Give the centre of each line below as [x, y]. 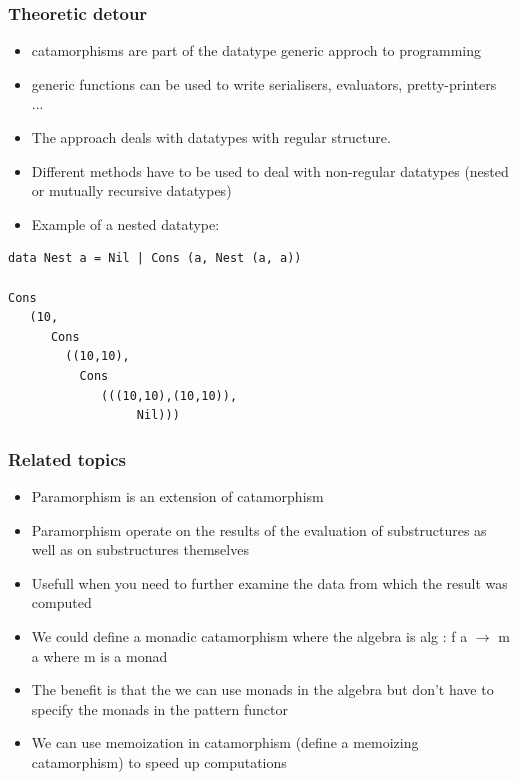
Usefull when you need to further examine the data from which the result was [269, 582]
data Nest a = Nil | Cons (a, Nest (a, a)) [155, 258]
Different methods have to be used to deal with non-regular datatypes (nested [270, 170]
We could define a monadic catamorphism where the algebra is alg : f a [249, 635]
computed [61, 602]
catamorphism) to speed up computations [159, 761]
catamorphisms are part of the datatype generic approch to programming [256, 50]
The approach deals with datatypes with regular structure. [211, 137]
